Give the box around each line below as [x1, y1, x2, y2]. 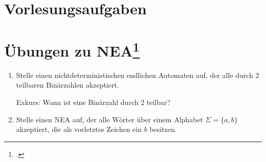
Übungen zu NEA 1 [4, 38, 140, 61]
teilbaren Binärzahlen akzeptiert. [16, 79, 119, 90]
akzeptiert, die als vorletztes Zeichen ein [16, 124, 142, 134]
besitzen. [149, 124, 177, 134]
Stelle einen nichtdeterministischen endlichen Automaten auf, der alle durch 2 [16, 69, 259, 80]
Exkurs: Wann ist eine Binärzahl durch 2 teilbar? [16, 97, 171, 107]
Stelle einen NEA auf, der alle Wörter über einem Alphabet [16, 114, 203, 124]
